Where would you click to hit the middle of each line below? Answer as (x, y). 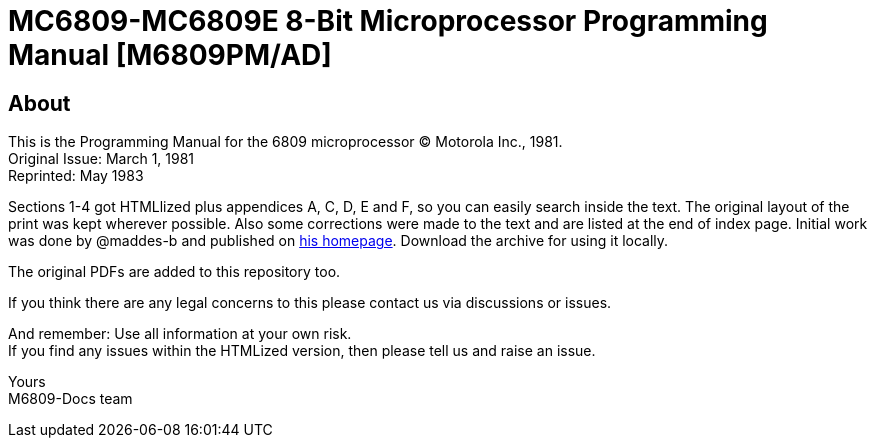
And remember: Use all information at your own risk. (180, 334)
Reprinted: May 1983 (76, 176)
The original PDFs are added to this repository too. (174, 272)
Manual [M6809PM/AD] (170, 55)
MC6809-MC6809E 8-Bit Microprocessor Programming (388, 21)
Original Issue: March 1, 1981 (101, 159)
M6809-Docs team (70, 399)
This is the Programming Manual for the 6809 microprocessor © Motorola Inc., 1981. (285, 142)
